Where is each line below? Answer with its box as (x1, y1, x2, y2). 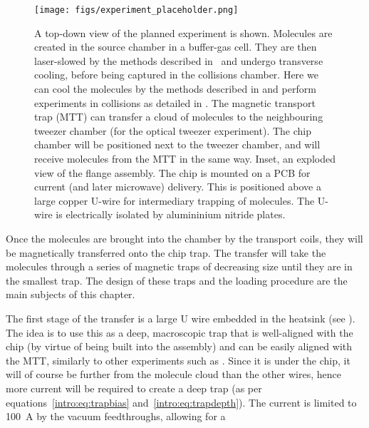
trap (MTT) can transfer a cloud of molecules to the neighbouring (34, 109, 323, 124)
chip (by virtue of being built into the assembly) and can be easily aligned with (6, 339, 353, 354)
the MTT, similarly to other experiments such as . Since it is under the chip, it (6, 352, 350, 367)
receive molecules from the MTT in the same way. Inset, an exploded (34, 151, 336, 165)
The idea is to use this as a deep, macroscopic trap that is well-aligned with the (6, 325, 353, 340)
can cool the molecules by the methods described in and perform (34, 81, 316, 96)
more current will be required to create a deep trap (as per (6, 380, 262, 395)
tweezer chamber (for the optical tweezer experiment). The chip (34, 123, 312, 138)
